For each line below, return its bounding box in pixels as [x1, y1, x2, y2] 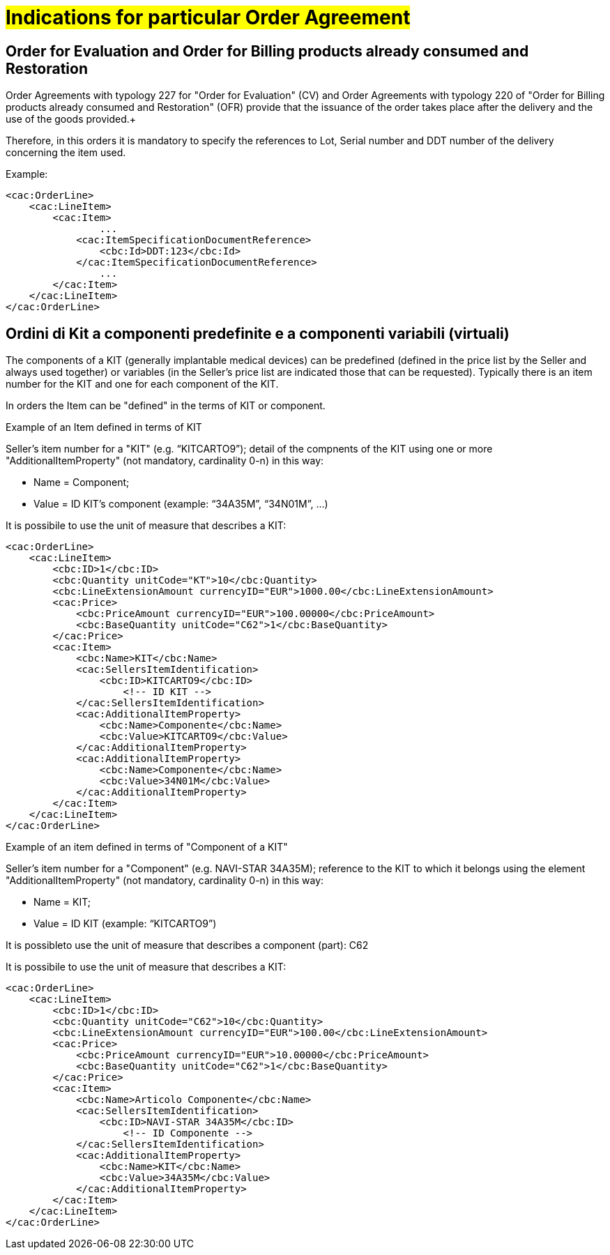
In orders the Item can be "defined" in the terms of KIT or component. [6, 400, 326, 412]
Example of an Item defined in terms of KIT [6, 421, 202, 434]
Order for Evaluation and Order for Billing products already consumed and [6, 42, 529, 60]
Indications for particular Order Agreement [6, 6, 411, 29]
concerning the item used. [6, 146, 126, 159]
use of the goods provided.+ [6, 113, 137, 125]
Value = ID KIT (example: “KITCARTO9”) [33, 918, 217, 930]
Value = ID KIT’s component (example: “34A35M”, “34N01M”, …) [33, 498, 328, 510]
